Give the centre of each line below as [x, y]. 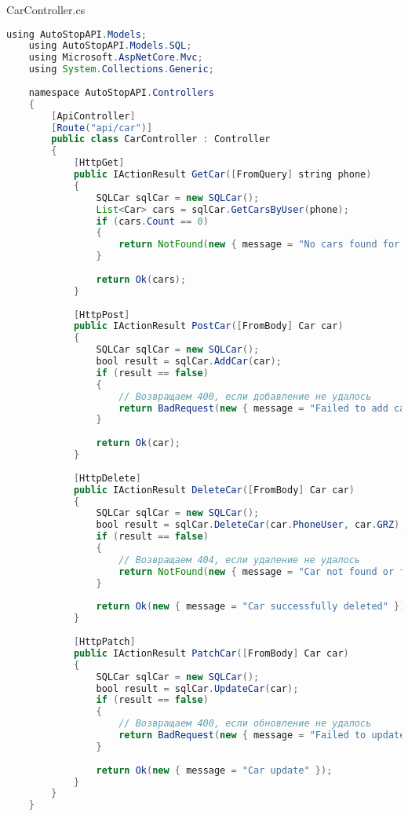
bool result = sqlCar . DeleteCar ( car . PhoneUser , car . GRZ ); [251, 525]
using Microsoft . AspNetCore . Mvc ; [116, 58]
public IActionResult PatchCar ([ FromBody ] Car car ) [211, 653]
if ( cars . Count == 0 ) [152, 221]
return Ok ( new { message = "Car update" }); [214, 770]
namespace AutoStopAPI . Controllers [121, 92]
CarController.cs [46, 9]
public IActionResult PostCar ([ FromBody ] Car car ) [208, 326]
